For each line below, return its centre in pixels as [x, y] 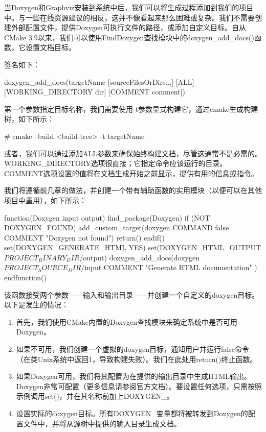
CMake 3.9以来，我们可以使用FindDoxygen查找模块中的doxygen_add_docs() [129, 37]
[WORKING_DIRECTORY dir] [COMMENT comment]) [95, 92]
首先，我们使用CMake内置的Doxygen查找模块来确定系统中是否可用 [127, 321]
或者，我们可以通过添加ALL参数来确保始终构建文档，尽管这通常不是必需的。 [133, 153]
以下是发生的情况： [36, 305]
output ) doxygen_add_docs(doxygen [141, 257]
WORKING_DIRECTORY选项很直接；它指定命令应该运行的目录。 [116, 163]
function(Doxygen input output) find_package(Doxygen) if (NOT [107, 217]
